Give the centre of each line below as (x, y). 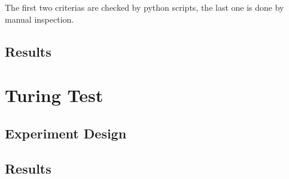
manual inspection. (39, 19)
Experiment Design (66, 133)
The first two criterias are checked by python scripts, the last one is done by (144, 7)
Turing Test (54, 95)
